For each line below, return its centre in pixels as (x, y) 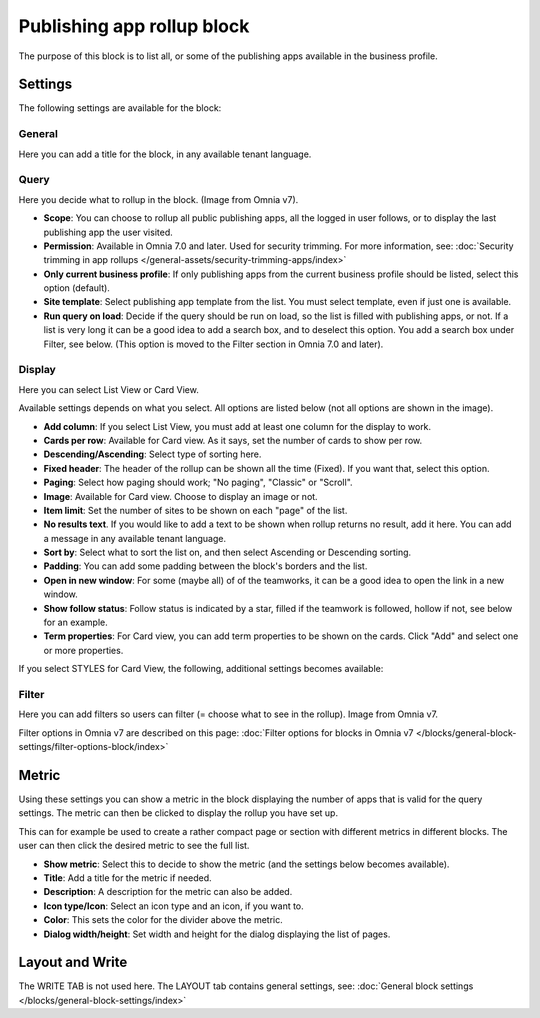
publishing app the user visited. (108, 232)
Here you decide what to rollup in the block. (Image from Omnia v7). (158, 199)
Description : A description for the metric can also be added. (168, 892)
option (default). (76, 288)
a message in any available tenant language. (135, 538)
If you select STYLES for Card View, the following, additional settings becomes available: (201, 669)
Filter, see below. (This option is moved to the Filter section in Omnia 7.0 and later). (213, 344)
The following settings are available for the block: (120, 108)
